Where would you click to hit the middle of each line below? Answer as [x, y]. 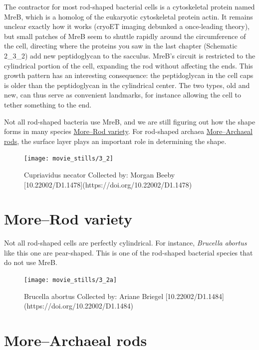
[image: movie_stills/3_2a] [71, 280]
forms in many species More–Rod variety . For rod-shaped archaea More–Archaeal [129, 131]
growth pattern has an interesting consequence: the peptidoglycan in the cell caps [129, 75]
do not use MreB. [31, 262]
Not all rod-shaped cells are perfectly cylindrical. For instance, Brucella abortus [126, 243]
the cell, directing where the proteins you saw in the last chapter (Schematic [121, 46]
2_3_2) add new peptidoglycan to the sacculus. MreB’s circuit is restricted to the [130, 55]
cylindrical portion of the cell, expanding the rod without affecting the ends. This [129, 65]
